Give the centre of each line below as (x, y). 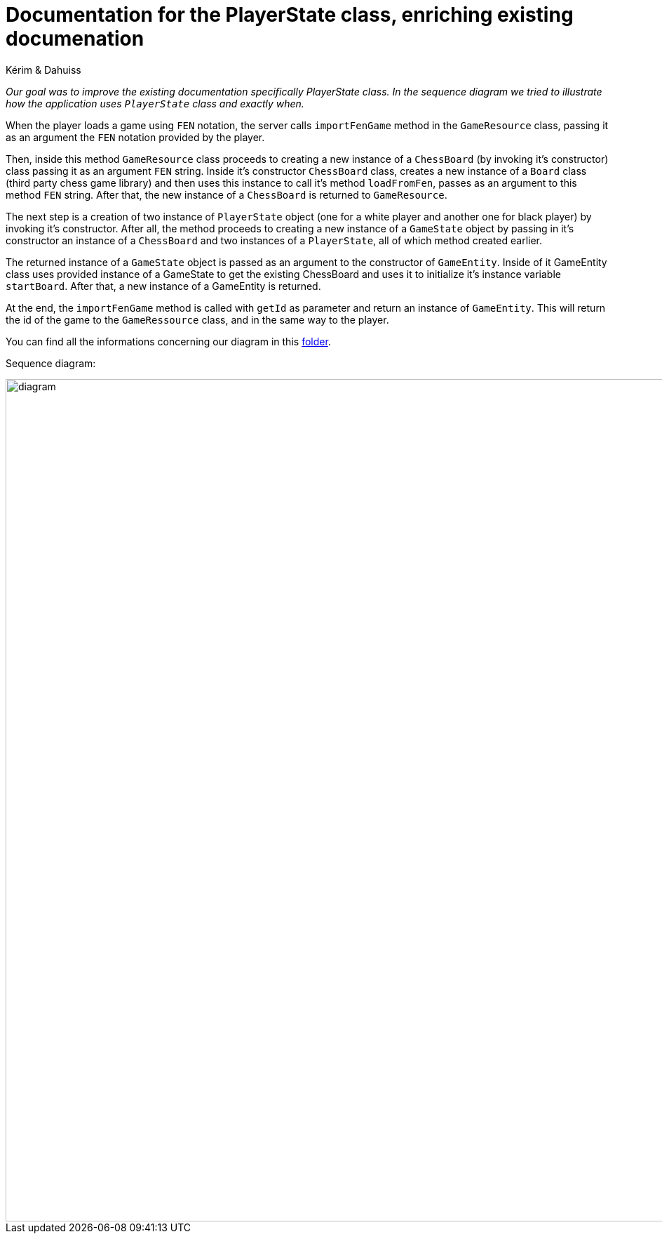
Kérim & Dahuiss (43, 69)
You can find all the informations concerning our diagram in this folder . (168, 341)
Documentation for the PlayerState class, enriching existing (290, 15)
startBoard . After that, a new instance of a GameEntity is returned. (163, 286)
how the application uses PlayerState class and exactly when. (155, 103)
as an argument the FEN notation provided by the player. (135, 137)
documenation (75, 39)
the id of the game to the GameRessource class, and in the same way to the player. (197, 319)
